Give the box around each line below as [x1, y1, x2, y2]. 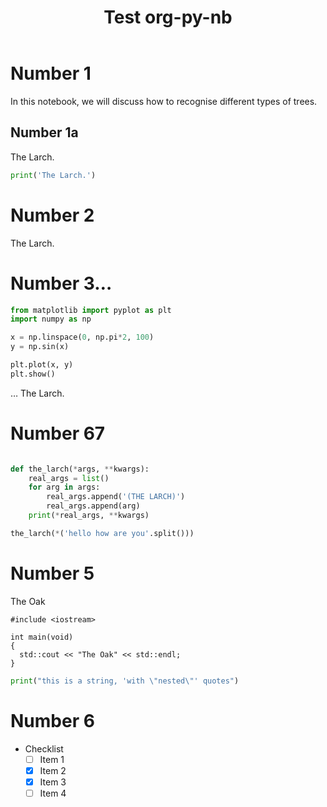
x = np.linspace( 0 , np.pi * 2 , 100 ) [10, 332, 155, 343]
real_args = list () [28, 473, 110, 483]
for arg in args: [28, 482, 101, 493]
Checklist [24, 742, 64, 755]
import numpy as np [10, 314, 92, 325]
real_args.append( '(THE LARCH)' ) [46, 492, 186, 502]
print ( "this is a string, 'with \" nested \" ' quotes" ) [10, 676, 240, 686]
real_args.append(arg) [46, 501, 141, 511]
